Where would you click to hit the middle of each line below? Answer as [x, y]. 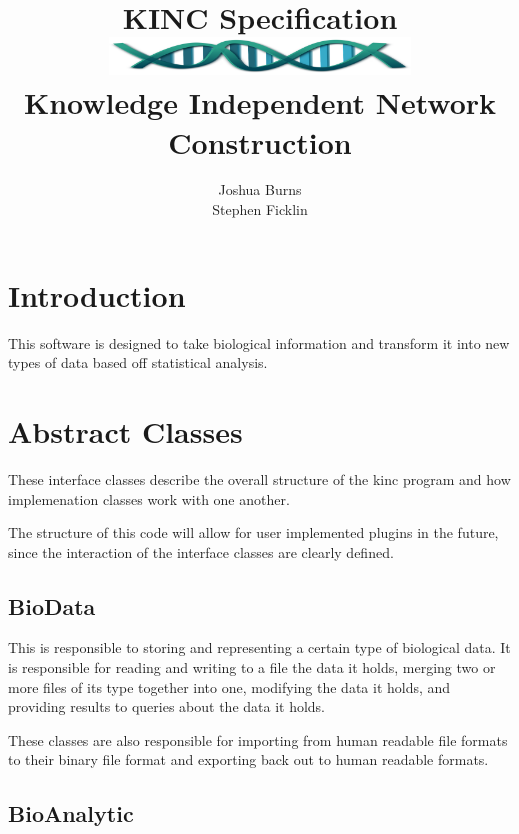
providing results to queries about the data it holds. [167, 706]
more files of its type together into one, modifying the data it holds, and [229, 686]
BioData [52, 605]
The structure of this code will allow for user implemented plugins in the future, [253, 532]
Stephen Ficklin [260, 209]
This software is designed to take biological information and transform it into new [259, 342]
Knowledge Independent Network [260, 102]
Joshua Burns [260, 189]
